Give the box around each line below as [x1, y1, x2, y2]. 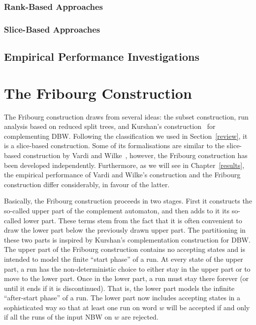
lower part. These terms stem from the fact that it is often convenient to [23, 215, 242, 225]
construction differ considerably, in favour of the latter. [4, 179, 170, 189]
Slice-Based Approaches [4, 23, 100, 35]
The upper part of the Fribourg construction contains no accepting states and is [4, 244, 246, 254]
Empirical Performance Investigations [4, 49, 199, 64]
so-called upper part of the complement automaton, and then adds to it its [4, 205, 230, 215]
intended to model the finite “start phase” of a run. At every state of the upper [4, 253, 243, 264]
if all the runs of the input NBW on [4, 312, 112, 322]
